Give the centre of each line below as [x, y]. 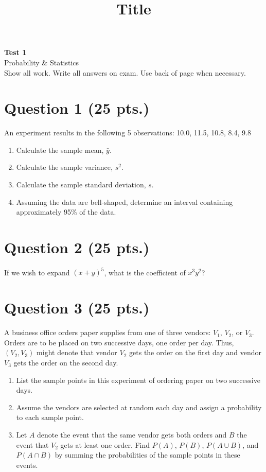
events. [27, 465]
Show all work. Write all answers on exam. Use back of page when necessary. [125, 72]
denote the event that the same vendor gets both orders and [132, 434]
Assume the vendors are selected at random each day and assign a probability [139, 407]
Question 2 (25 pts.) [77, 247]
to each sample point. [50, 417]
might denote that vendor [77, 352]
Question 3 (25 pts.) [77, 308]
